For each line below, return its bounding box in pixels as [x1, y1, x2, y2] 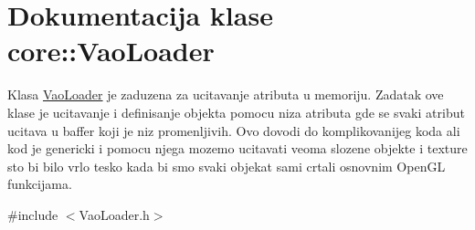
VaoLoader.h [79, 204, 150, 224]
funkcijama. [7, 174, 72, 193]
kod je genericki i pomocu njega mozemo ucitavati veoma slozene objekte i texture [7, 139, 468, 158]
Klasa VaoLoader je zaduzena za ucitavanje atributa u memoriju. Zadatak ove [7, 85, 444, 104]
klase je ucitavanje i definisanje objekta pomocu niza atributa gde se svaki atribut [7, 102, 465, 121]
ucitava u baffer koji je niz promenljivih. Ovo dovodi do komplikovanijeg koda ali [7, 120, 460, 140]
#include [7, 204, 58, 224]
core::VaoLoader [7, 32, 215, 69]
